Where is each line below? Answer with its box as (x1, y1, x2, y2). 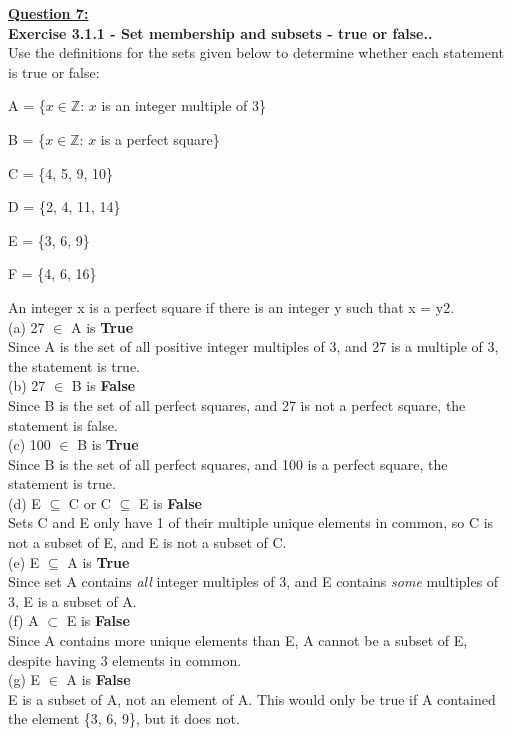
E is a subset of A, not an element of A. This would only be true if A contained (8, 688, 496, 709)
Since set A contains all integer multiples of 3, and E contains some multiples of (8, 571, 499, 592)
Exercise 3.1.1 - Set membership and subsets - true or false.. (8, 22, 433, 43)
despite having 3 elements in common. (8, 649, 242, 670)
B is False (71, 375, 136, 396)
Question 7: (8, 3, 89, 23)
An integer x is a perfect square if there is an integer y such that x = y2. (8, 296, 455, 317)
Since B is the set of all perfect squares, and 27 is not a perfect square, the (8, 394, 466, 415)
